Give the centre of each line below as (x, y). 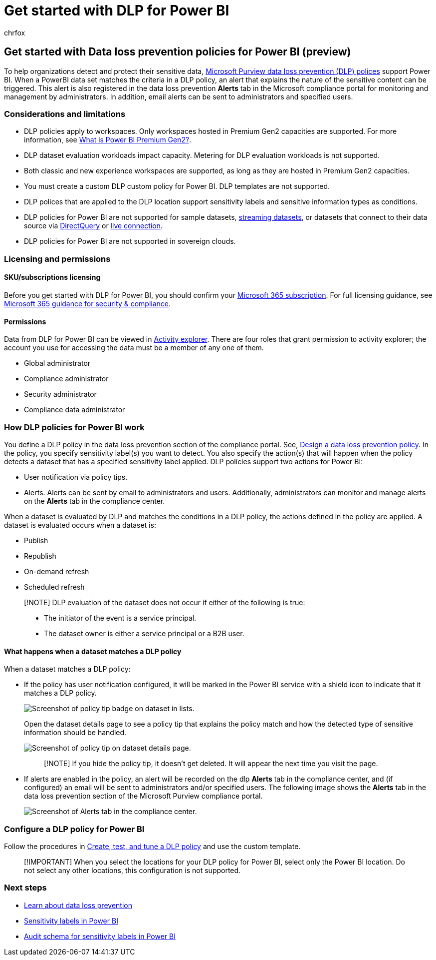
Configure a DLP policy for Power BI (74, 829)
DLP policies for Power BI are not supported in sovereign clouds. (130, 241)
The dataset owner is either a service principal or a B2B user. (144, 633)
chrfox (15, 32)
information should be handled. (75, 733)
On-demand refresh (57, 571)
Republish (40, 556)
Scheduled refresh (54, 587)
